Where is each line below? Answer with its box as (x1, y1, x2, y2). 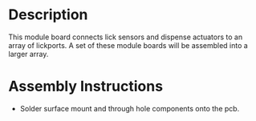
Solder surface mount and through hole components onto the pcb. (19, 103, 240, 113)
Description (8, 6, 88, 24)
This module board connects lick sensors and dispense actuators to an (8, 32, 243, 42)
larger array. (8, 49, 49, 58)
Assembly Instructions (8, 78, 163, 95)
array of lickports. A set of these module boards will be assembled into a (8, 40, 249, 50)
